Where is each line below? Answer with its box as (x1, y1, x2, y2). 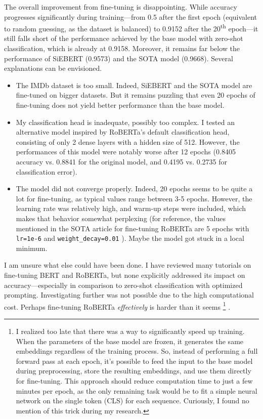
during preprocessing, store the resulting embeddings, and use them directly (16, 365, 251, 376)
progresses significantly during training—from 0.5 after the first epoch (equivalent (4, 11, 257, 22)
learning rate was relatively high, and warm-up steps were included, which (16, 203, 246, 214)
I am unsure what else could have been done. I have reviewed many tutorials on (4, 260, 251, 270)
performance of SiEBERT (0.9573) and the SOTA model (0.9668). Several (4, 53, 233, 63)
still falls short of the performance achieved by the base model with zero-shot (4, 33, 243, 44)
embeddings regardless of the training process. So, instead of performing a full (16, 346, 258, 356)
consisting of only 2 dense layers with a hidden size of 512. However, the (16, 136, 240, 147)
